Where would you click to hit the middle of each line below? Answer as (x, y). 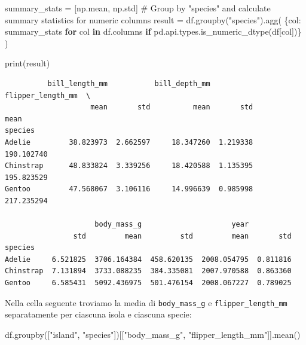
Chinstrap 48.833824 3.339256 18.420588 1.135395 (129, 166)
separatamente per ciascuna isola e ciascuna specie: (98, 314)
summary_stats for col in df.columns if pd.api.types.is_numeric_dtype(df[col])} (153, 31)
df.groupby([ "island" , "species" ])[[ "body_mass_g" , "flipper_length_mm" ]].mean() (153, 334)
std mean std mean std (182, 236)
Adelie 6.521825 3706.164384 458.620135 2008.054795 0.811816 (148, 259)
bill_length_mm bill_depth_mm (129, 83)
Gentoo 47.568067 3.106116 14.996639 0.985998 (129, 189)
